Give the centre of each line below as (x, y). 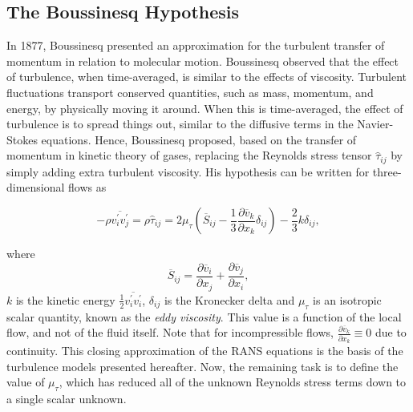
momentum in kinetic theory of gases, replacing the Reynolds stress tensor (189, 155)
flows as (87, 187)
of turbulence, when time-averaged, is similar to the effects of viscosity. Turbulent (207, 77)
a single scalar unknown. (67, 398)
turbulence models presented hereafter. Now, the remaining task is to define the (202, 366)
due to (391, 332)
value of (26, 382)
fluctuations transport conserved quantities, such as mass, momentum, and (190, 92)
